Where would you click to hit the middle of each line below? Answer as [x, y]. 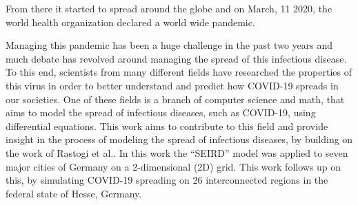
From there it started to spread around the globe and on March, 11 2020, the [169, 8]
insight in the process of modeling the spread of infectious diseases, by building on [179, 139]
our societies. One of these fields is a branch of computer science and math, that [175, 99]
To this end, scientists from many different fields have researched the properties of [179, 72]
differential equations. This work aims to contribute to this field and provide [167, 126]
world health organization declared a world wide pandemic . [130, 22]
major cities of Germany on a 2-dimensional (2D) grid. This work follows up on [173, 166]
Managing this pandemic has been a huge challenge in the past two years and [169, 45]
